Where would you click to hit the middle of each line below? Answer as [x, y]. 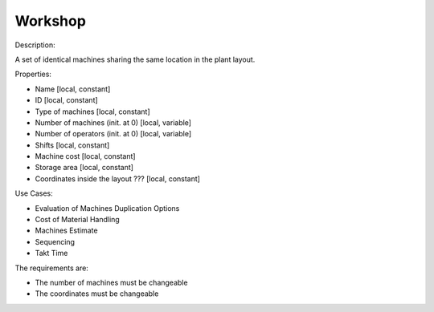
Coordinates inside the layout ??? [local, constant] [118, 178]
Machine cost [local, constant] [85, 156]
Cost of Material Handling [77, 220]
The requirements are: [51, 268]
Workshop [50, 21]
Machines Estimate [66, 231]
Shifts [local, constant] [72, 145]
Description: [35, 45]
